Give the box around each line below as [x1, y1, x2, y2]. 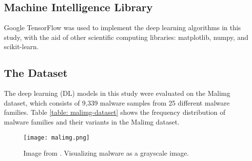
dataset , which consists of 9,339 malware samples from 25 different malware [4, 97, 230, 107]
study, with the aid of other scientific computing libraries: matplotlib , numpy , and [4, 32, 249, 42]
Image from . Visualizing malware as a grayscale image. [23, 148, 189, 158]
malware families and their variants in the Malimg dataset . [4, 116, 180, 126]
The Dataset [4, 65, 68, 80]
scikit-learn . [4, 41, 39, 52]
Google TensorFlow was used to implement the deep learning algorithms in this [4, 22, 241, 33]
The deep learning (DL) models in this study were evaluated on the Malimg [4, 88, 231, 98]
